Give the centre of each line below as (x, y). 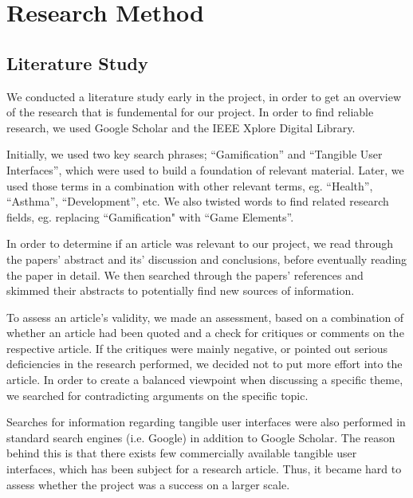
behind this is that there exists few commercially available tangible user (182, 453)
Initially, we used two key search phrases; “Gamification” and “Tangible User (195, 154)
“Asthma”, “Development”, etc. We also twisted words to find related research (198, 201)
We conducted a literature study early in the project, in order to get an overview (204, 96)
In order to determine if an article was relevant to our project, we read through (200, 243)
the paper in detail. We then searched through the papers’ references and (185, 274)
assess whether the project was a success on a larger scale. (148, 484)
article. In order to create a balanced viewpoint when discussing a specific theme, (205, 380)
